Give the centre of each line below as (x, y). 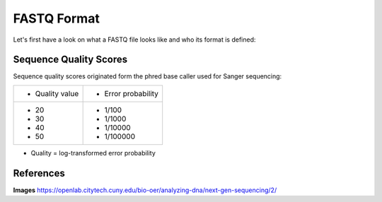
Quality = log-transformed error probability (93, 153)
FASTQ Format (57, 18)
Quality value (57, 93)
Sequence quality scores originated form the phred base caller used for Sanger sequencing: (147, 76)
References (39, 173)
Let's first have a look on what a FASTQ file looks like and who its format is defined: (134, 40)
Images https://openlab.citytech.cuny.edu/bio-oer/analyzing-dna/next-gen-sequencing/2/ (145, 190)
